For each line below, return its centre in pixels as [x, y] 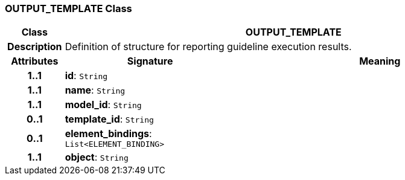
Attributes [35, 61]
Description [35, 47]
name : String [95, 90]
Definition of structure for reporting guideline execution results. [208, 47]
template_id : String [109, 119]
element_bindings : [108, 134]
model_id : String [103, 105]
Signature [150, 61]
